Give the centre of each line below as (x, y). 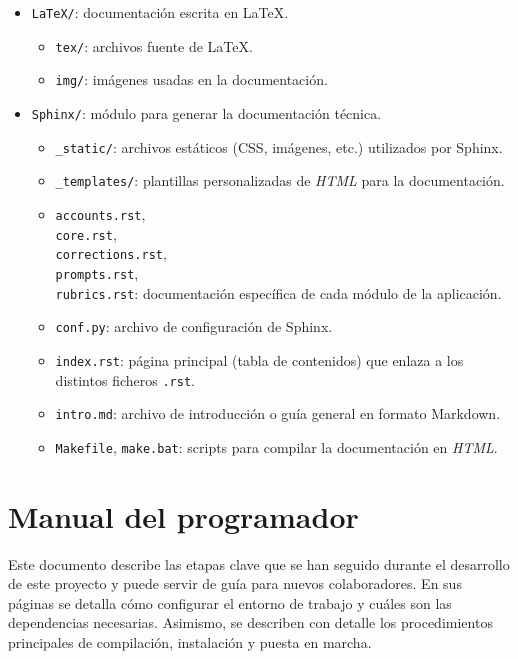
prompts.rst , (97, 272)
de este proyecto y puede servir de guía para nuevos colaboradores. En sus (235, 583)
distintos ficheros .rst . (125, 379)
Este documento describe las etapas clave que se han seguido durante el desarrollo (259, 563)
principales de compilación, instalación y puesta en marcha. (190, 642)
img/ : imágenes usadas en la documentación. (191, 79)
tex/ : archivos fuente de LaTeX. (154, 45)
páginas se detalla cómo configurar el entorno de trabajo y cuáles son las (230, 602)
